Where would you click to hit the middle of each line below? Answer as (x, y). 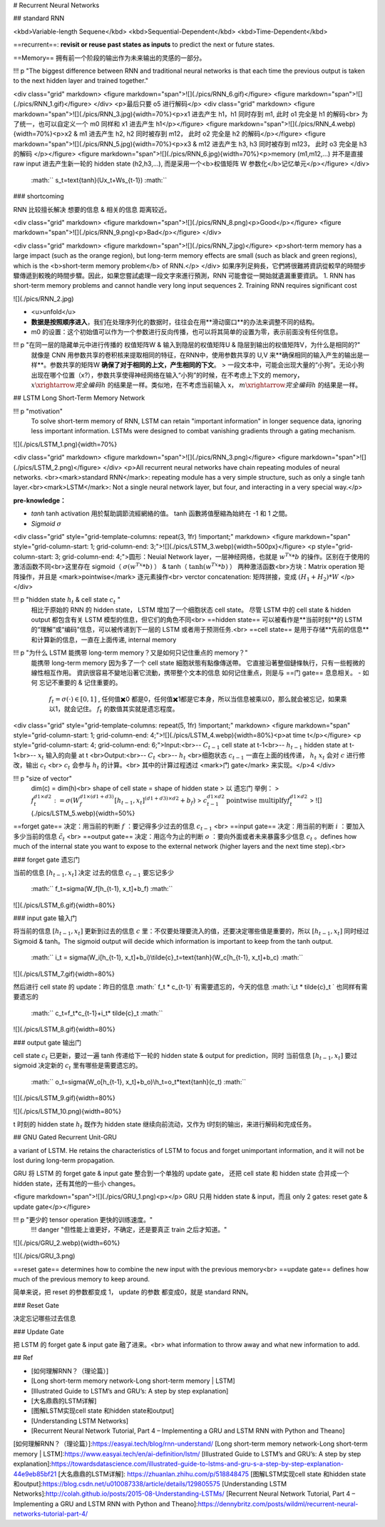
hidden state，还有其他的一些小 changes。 (76, 1183)
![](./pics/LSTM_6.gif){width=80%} (64, 905)
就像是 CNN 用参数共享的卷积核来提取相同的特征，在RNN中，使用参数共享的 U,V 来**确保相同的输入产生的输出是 (197, 355)
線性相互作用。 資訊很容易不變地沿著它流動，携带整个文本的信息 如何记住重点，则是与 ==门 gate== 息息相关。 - (196, 673)
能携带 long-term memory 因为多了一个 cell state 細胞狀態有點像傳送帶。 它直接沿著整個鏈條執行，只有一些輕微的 (198, 662)
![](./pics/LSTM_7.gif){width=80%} (64, 974)
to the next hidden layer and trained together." (81, 81)
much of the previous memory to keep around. (81, 1279)
